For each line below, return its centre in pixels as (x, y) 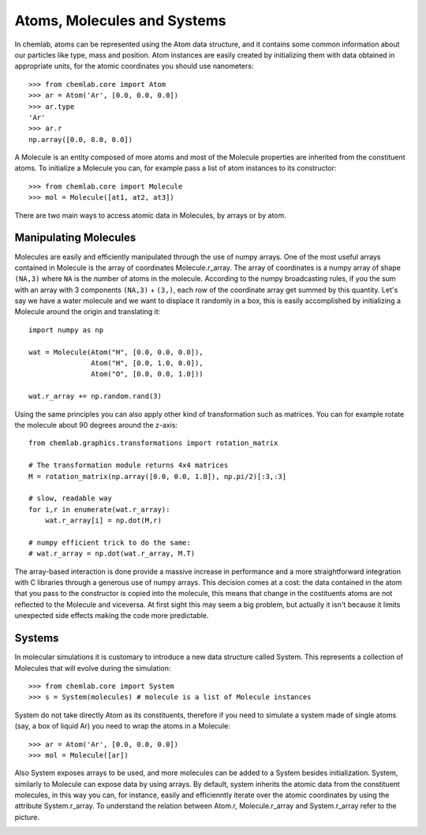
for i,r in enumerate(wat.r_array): (99, 509)
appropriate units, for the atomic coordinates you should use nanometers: (134, 66)
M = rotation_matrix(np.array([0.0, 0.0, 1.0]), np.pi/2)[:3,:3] (158, 476)
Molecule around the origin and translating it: (88, 312)
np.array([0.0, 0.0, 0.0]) (81, 139)
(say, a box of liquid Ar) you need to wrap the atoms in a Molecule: (122, 726)
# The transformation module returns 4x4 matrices (129, 465)
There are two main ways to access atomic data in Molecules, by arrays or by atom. (151, 215)
